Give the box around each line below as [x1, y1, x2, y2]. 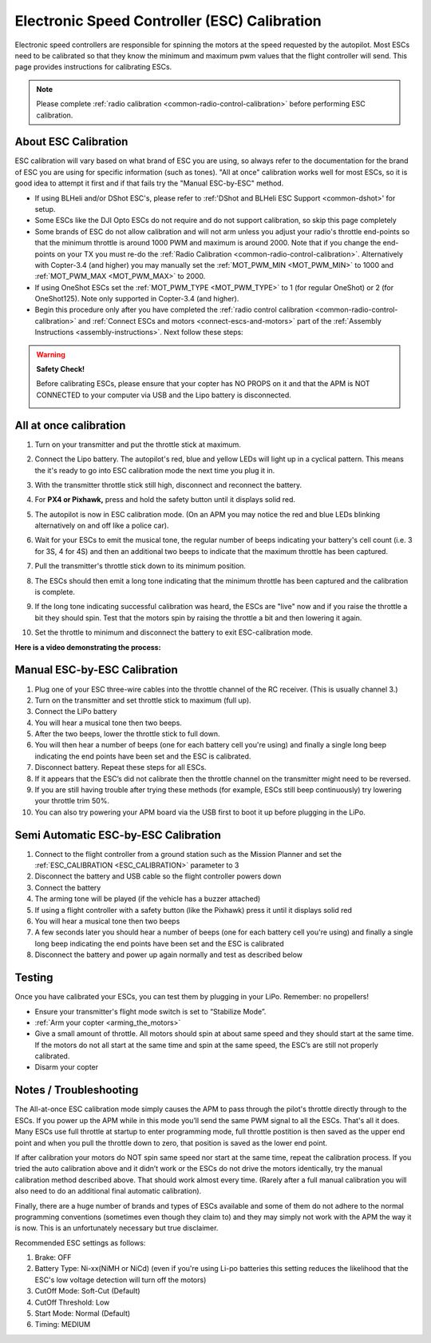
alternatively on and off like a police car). [34, 520, 169, 531]
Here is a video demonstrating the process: [14, 642, 161, 652]
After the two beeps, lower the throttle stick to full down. [34, 729, 220, 739]
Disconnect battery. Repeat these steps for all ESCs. [34, 763, 207, 772]
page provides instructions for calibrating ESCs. [14, 62, 172, 72]
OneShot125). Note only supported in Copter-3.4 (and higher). [34, 294, 239, 304]
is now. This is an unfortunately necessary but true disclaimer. [14, 1223, 219, 1233]
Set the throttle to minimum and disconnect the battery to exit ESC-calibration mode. [34, 628, 313, 637]
